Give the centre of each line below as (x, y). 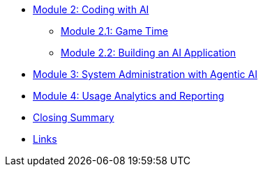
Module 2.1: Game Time (114, 31)
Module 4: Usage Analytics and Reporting (129, 96)
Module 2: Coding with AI (91, 9)
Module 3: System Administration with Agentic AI (145, 74)
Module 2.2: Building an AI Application (149, 53)
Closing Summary (74, 117)
